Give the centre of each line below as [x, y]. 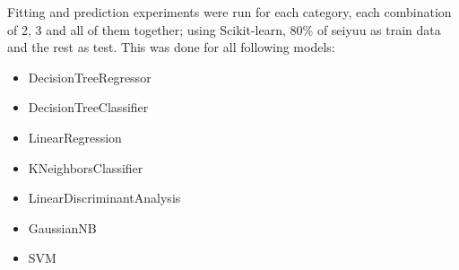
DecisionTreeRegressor [90, 77]
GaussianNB [62, 227]
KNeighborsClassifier [86, 167]
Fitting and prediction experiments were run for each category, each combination [229, 12]
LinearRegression [75, 137]
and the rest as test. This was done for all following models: [171, 47]
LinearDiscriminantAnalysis [104, 198]
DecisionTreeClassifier [88, 107]
